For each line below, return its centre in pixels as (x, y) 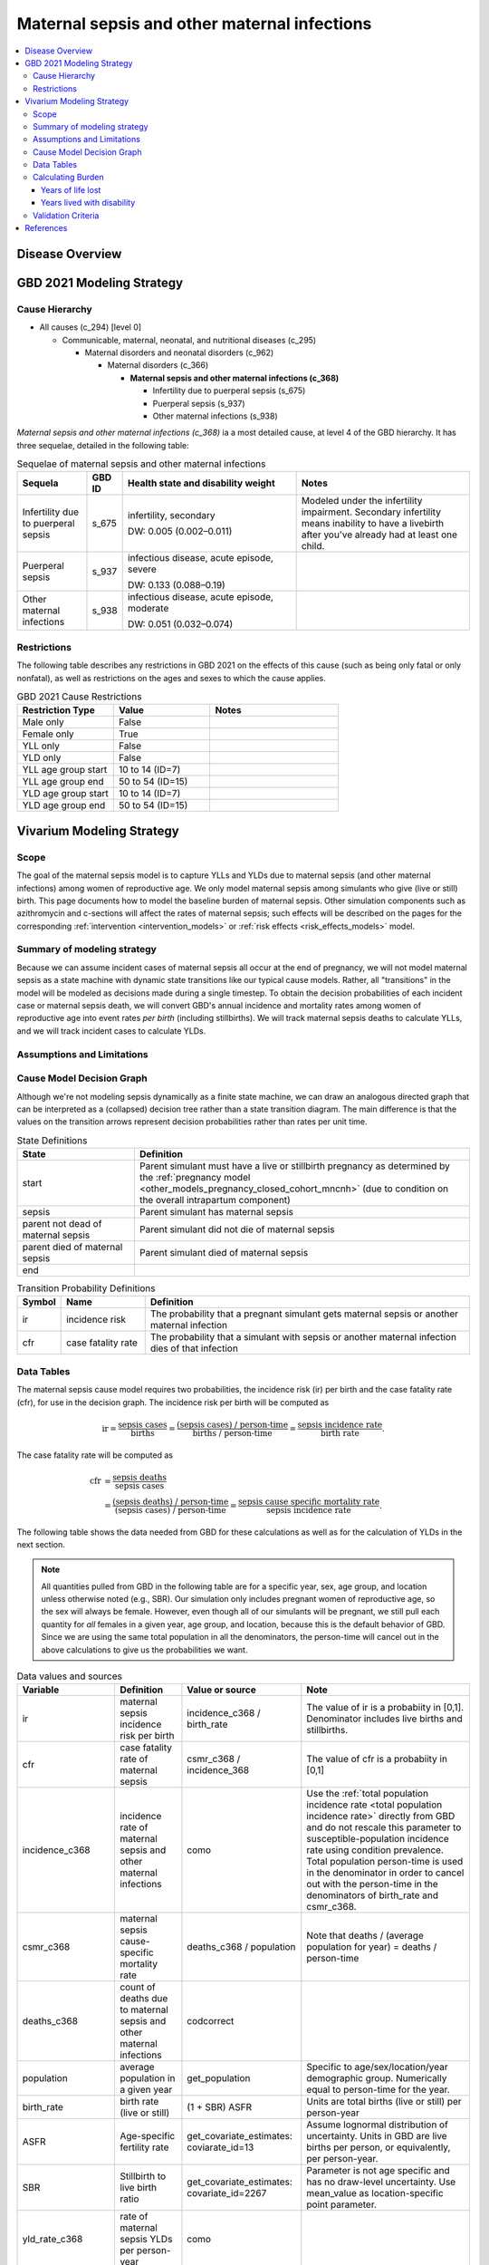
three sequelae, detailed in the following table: (103, 445)
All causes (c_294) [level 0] (91, 327)
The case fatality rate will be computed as (95, 1455)
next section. (41, 1544)
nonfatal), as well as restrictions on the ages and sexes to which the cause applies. (171, 678)
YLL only (41, 746)
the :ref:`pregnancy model (195, 1178)
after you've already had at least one (379, 535)
